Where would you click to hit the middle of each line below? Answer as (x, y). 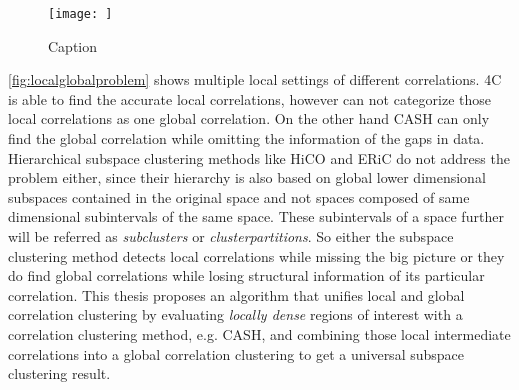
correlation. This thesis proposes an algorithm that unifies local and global (236, 294)
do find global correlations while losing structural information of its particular (246, 275)
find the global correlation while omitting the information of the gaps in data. (246, 138)
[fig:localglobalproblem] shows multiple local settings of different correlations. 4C (255, 79)
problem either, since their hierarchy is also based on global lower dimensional (247, 177)
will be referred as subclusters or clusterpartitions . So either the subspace (231, 236)
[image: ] (80, 14)
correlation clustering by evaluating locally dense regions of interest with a (235, 314)
